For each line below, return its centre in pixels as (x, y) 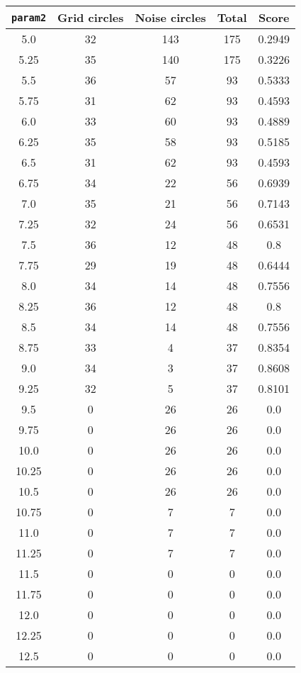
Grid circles (91, 17)
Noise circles (170, 17)
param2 (29, 17)
